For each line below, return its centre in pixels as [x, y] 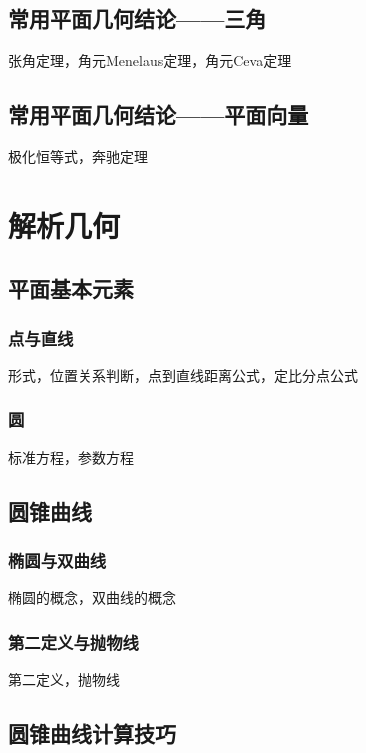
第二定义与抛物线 [73, 641]
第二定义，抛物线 [64, 679]
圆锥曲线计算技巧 [92, 733]
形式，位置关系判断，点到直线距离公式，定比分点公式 [183, 374]
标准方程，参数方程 [71, 456]
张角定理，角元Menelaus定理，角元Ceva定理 [150, 60]
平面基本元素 [71, 288]
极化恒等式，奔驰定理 [78, 156]
